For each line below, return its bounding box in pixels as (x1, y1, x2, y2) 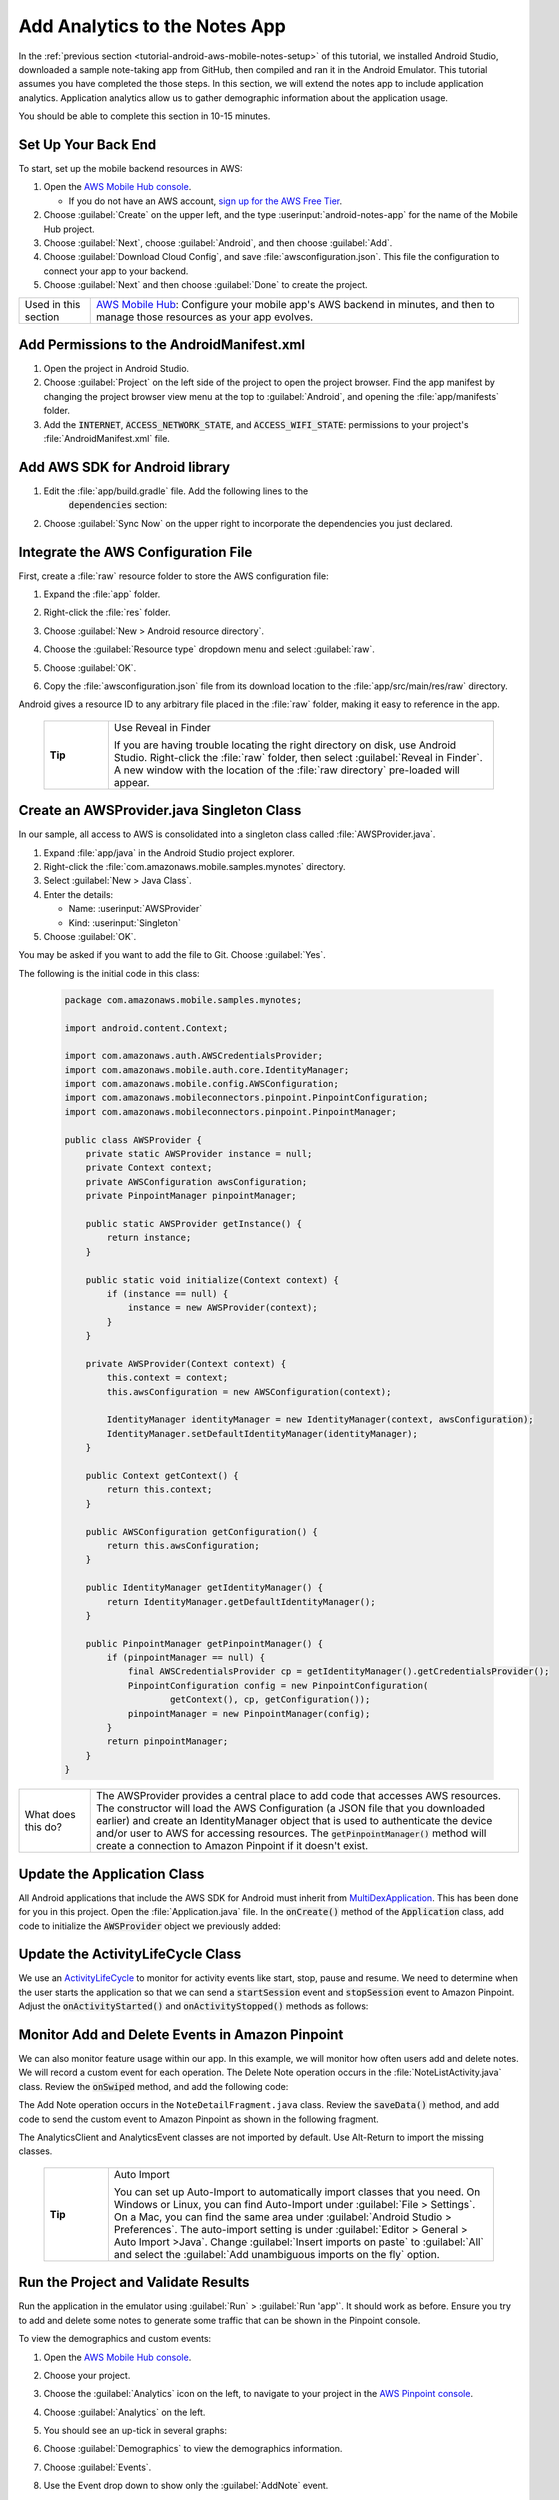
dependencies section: (68, 499, 168, 511)
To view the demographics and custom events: (18, 2333, 212, 2345)
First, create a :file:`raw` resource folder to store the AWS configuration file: (18, 570, 329, 582)
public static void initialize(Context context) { (85, 1274, 339, 1285)
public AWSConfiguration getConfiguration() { (85, 1526, 319, 1537)
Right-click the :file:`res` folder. (43, 606, 171, 619)
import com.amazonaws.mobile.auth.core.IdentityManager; (64, 1064, 350, 1075)
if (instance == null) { (106, 1288, 229, 1299)
